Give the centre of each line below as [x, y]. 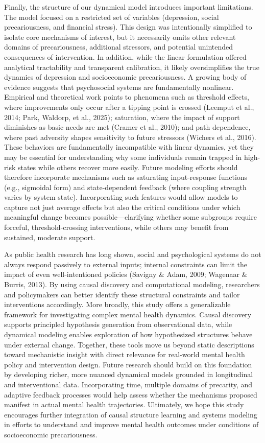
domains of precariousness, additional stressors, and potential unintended [119, 47]
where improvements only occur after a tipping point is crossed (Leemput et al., [129, 107]
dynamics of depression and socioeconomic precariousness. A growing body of [125, 77]
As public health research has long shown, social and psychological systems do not [133, 254]
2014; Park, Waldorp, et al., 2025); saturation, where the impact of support [122, 117]
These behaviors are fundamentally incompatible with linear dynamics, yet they [129, 147]
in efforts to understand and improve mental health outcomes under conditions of [131, 424]
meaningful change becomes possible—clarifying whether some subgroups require [130, 217]
